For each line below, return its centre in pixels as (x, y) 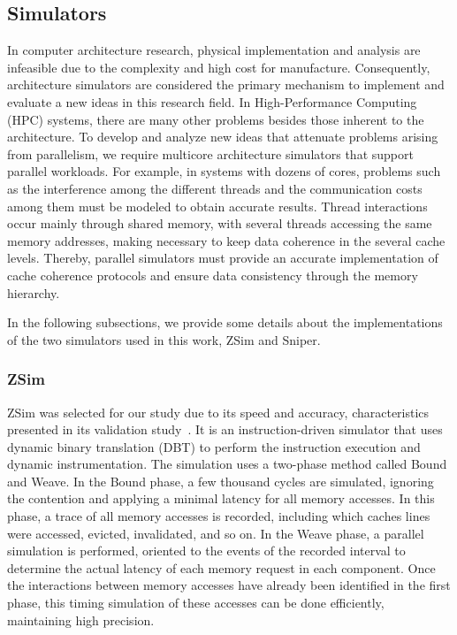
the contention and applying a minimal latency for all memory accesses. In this (221, 498)
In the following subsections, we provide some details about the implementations (225, 322)
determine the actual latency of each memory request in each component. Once (221, 567)
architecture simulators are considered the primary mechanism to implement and (226, 84)
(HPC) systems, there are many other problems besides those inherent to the (216, 119)
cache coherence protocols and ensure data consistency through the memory (213, 275)
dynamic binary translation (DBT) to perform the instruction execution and (214, 446)
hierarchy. (34, 292)
